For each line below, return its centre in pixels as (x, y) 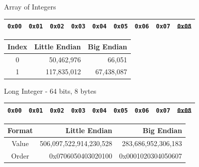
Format (20, 130)
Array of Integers (30, 6)
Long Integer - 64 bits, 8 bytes (50, 90)
